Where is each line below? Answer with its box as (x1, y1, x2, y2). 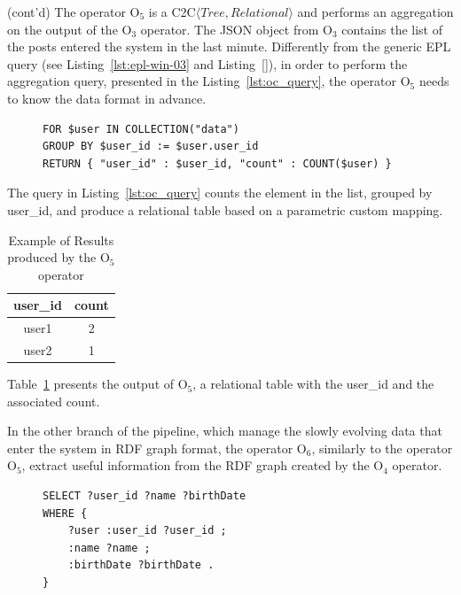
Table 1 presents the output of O (7, 375, 188, 393)
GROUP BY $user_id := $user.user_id (43, 140, 259, 153)
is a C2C (148, 3, 196, 20)
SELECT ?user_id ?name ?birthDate (43, 490, 246, 503)
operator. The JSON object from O (140, 19, 332, 38)
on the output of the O (7, 19, 132, 38)
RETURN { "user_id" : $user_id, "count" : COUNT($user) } (43, 157, 392, 170)
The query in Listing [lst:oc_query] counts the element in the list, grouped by (7, 183, 433, 202)
